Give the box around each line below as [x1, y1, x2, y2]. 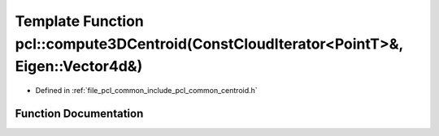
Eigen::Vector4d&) [15, 57, 143, 76]
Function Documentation [15, 106, 144, 121]
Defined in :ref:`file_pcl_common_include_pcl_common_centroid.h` [35, 86, 258, 96]
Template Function [15, 12, 144, 30]
